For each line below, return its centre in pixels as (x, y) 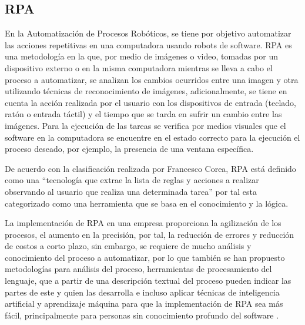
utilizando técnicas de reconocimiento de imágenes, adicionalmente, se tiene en (146, 91)
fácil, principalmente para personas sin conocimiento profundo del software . (142, 315)
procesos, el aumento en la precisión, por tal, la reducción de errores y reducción (150, 234)
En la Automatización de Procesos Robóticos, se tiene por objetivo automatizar (148, 33)
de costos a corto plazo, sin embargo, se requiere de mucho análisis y (128, 246)
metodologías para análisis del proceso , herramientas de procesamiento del (138, 269)
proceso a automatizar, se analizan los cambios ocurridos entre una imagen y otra (152, 79)
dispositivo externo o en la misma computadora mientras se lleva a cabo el (139, 67)
